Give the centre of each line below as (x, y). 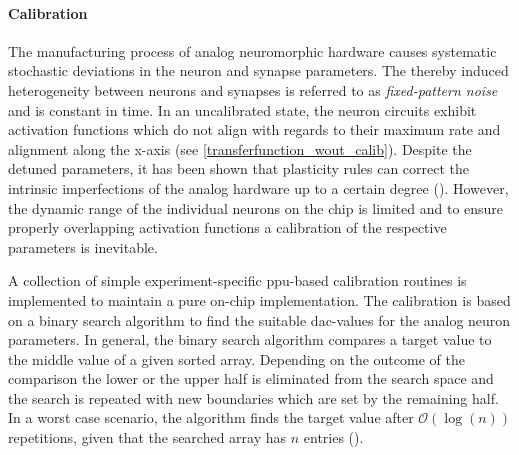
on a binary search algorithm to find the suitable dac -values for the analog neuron (259, 319)
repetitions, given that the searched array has (147, 437)
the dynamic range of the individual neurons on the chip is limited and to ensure (256, 207)
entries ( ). (333, 437)
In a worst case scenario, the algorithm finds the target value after (211, 417)
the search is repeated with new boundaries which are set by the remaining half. (253, 397)
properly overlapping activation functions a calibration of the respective (227, 227)
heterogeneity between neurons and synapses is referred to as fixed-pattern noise (253, 89)
